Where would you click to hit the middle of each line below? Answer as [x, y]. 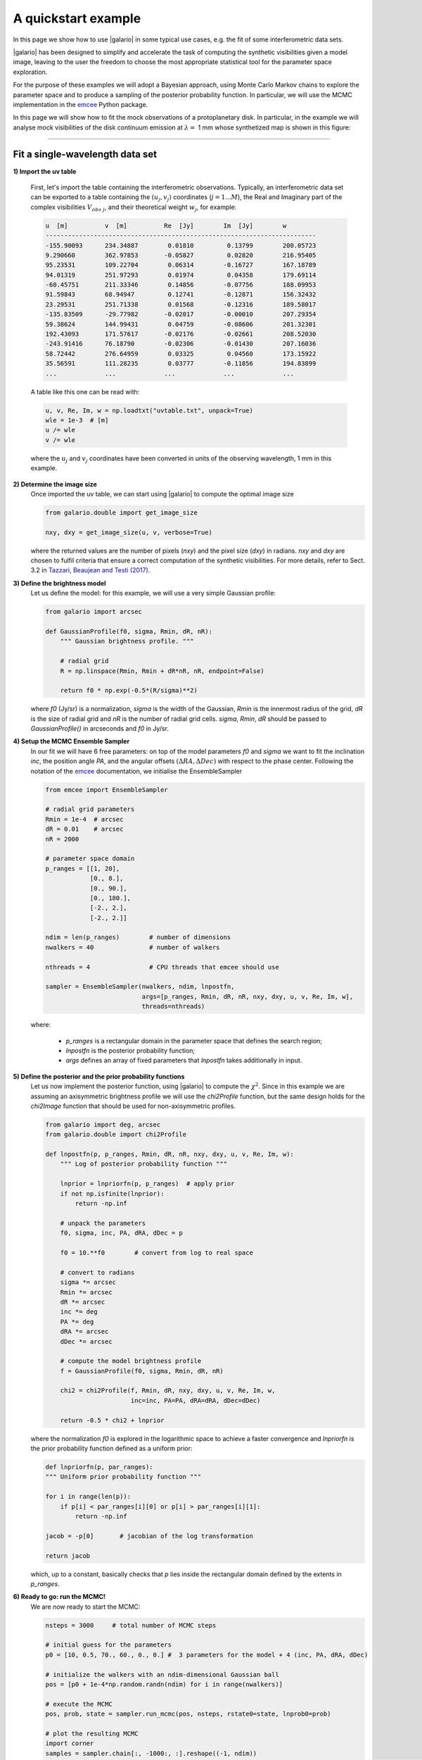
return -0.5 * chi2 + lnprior [112, 1420]
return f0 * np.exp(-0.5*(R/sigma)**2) [129, 691]
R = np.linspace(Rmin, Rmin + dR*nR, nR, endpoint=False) [162, 671]
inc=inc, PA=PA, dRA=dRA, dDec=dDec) [196, 1400]
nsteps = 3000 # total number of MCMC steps [131, 1625]
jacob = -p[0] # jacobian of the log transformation [149, 1536]
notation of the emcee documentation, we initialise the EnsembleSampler [136, 771]
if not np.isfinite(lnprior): [112, 1194]
